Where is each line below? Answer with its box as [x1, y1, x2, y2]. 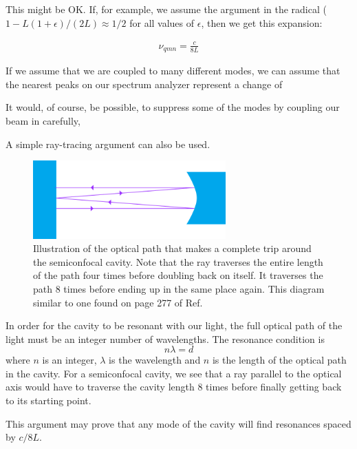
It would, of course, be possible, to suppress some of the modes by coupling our [6, 100, 340, 114]
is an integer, [42, 353, 97, 367]
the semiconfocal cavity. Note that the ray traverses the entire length [33, 254, 323, 269]
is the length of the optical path [212, 353, 347, 367]
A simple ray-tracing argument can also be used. [6, 136, 210, 151]
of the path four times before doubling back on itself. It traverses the [33, 268, 323, 282]
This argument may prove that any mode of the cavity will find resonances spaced [6, 416, 351, 430]
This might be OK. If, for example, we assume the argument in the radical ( [6, 2, 327, 16]
